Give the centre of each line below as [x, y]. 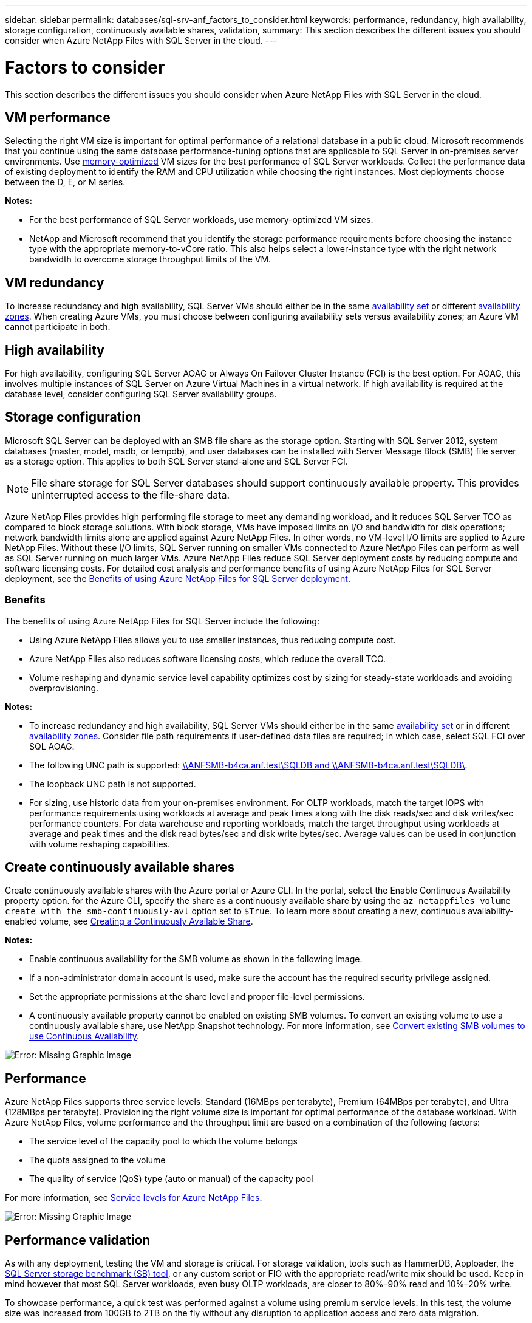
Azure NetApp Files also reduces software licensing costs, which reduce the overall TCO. [208, 658]
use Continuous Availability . [84, 1036]
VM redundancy [55, 282]
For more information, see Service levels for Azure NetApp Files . [134, 1198]
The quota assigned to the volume [97, 1160]
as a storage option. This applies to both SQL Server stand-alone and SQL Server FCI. [176, 461]
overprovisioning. [64, 688]
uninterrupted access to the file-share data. [131, 495]
